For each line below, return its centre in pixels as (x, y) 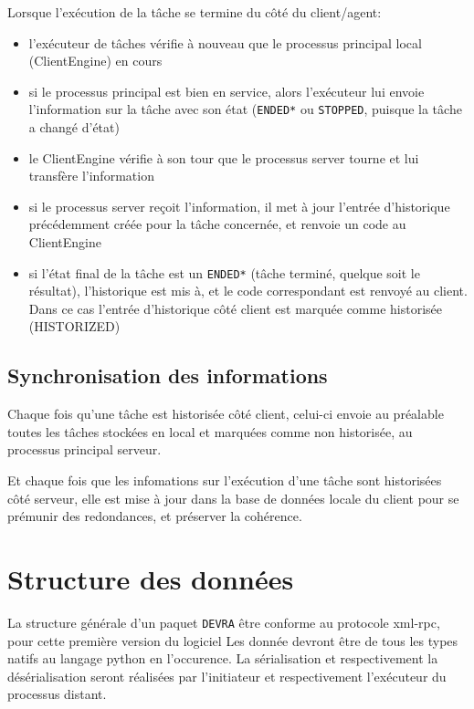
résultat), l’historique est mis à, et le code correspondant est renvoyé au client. (248, 291)
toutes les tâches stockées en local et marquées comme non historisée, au (210, 431)
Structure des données (151, 578)
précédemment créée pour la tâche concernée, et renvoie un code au (217, 224)
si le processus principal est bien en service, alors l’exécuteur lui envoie (226, 91)
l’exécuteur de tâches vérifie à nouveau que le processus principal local (225, 42)
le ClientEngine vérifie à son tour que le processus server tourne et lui (224, 157)
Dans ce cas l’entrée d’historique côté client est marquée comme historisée (236, 308)
